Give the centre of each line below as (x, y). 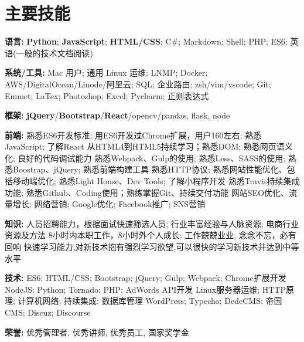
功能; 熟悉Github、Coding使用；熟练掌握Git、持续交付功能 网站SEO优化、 (147, 192)
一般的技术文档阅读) (54, 53)
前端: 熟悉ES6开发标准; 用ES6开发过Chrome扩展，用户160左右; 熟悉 (133, 135)
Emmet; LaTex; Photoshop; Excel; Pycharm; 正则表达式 (107, 95)
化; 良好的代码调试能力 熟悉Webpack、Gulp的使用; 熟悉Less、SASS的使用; (145, 158)
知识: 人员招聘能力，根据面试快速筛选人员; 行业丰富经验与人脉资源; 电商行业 (152, 223)
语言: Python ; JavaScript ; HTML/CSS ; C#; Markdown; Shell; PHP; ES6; (146, 41)
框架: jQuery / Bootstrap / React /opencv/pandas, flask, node (117, 115)
